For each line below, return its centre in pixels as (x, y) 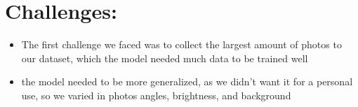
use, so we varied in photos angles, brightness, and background (156, 95)
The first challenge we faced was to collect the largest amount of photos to (181, 44)
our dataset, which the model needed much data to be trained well (165, 58)
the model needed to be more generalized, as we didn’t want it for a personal (187, 81)
